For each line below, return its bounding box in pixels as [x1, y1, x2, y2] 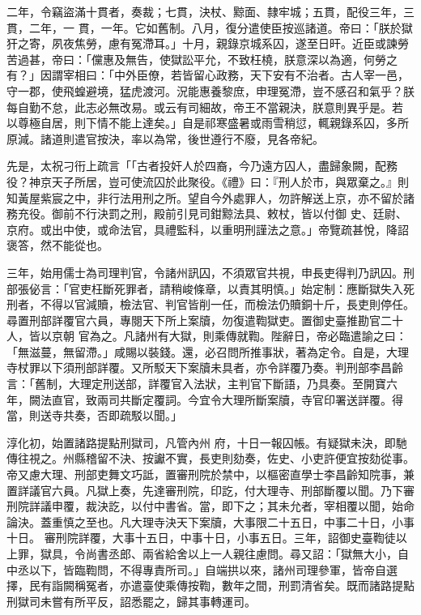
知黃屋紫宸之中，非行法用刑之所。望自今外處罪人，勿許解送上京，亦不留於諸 [6, 189, 415, 206]
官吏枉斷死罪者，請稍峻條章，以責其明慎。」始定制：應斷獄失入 [68, 280, 403, 297]
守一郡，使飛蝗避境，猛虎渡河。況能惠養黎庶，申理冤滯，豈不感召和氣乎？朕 [6, 82, 415, 99]
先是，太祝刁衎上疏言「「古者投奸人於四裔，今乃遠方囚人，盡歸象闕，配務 [6, 157, 398, 174]
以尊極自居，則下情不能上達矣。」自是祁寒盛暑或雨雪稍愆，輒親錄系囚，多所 [6, 114, 409, 131]
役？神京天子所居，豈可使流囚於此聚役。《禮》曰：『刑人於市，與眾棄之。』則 [6, 173, 409, 190]
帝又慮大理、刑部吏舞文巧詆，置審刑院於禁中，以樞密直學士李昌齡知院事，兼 [6, 466, 415, 483]
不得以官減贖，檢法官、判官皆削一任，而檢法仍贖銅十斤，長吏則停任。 [40, 296, 415, 313]
